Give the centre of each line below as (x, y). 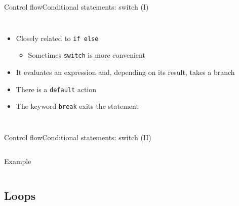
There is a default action (56, 89)
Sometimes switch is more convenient (87, 55)
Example (18, 161)
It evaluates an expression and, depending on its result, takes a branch (125, 72)
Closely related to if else (57, 38)
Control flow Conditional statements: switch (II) (78, 137)
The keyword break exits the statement (77, 106)
